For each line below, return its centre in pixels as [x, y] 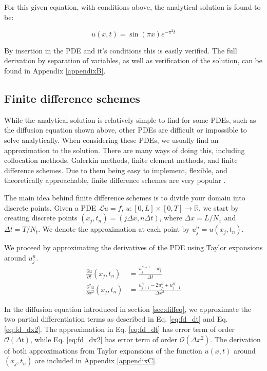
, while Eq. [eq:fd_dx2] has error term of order [104, 339]
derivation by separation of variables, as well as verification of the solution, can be [133, 60]
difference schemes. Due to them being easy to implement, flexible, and [116, 170]
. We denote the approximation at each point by [114, 229]
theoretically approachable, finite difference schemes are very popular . [115, 180]
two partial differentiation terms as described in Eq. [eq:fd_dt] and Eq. [116, 319]
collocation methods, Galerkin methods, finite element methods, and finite [121, 160]
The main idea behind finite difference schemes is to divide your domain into [125, 197]
